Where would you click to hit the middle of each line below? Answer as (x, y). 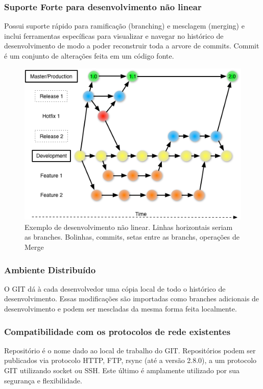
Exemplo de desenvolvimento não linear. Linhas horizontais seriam (129, 227)
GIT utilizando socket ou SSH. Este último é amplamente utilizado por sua (122, 370)
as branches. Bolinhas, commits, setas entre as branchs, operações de (132, 237)
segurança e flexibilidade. (43, 380)
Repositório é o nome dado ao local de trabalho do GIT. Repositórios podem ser (130, 350)
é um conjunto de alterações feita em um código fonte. (89, 56)
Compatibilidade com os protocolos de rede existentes (117, 331)
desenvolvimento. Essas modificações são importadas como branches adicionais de (132, 299)
